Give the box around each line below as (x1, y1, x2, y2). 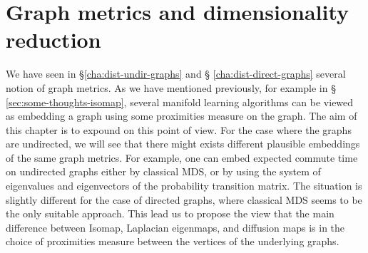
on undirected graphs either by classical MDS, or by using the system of (6, 164, 321, 179)
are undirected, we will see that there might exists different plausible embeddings (6, 136, 360, 151)
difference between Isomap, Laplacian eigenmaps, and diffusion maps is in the (6, 220, 345, 234)
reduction (6, 25, 101, 54)
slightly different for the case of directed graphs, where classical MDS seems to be (6, 192, 362, 207)
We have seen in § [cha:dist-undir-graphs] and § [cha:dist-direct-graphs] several (6, 66, 346, 81)
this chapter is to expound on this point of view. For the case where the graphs (6, 122, 352, 137)
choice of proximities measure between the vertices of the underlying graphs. (6, 234, 339, 249)
